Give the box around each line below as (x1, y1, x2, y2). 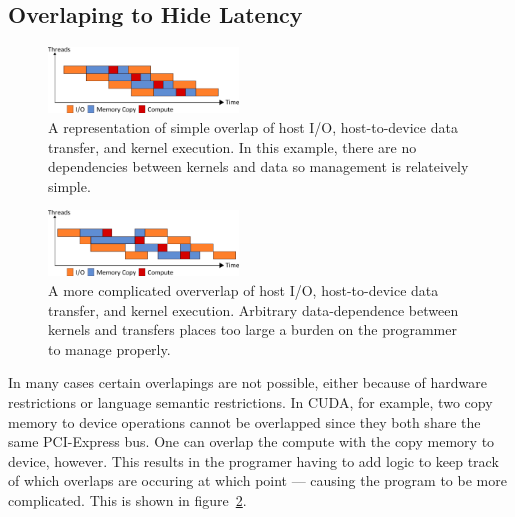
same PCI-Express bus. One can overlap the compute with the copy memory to (8, 431, 495, 452)
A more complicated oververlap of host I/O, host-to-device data (48, 280, 439, 301)
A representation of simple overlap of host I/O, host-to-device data (48, 116, 458, 137)
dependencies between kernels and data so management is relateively (48, 156, 469, 177)
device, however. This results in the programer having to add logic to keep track (8, 450, 499, 471)
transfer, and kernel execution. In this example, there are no (48, 136, 417, 157)
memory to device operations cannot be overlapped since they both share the (8, 411, 481, 432)
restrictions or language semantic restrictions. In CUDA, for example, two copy (8, 392, 493, 413)
